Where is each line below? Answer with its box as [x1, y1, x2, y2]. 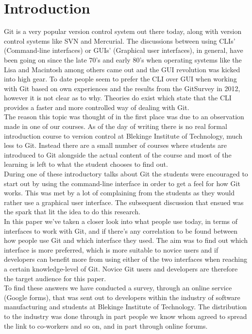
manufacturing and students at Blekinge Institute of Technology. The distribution [4, 302, 247, 312]
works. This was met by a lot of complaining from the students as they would [4, 188, 235, 198]
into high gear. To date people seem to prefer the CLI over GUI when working [4, 74, 237, 84]
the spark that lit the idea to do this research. [4, 207, 141, 217]
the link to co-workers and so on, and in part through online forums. [4, 320, 208, 331]
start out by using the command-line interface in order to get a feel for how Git [4, 178, 240, 188]
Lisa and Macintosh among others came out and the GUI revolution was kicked [4, 64, 240, 74]
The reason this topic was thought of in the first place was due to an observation [4, 111, 244, 122]
